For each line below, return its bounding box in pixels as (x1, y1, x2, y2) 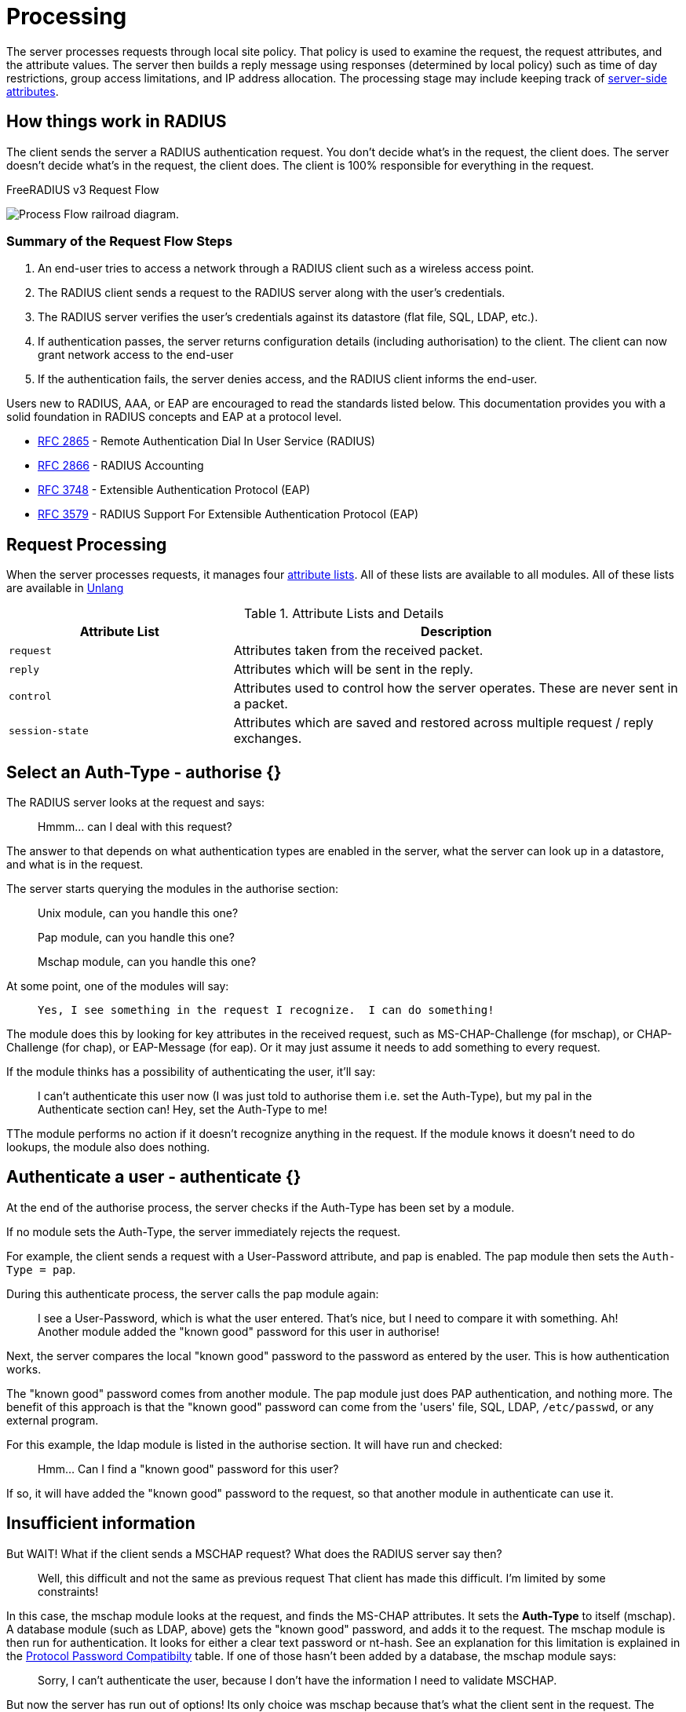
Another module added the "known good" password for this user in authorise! (38, 1324, 440, 1338)
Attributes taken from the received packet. (233, 642, 483, 659)
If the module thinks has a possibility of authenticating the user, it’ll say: (6, 1065, 376, 1079)
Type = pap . (6, 1262, 76, 1276)
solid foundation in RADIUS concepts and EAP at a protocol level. (6, 410, 342, 424)
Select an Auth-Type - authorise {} (6, 762, 282, 782)
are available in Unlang (6, 581, 124, 595)
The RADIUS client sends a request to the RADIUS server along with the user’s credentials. (38, 286, 505, 300)
